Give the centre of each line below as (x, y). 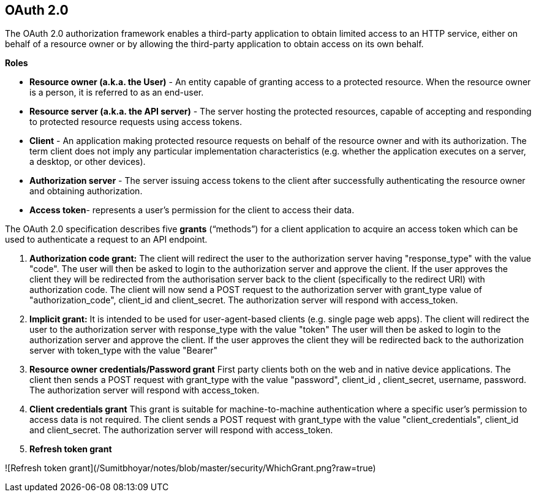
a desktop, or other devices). (88, 162)
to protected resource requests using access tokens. (136, 122)
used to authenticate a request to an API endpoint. (106, 240)
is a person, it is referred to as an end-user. (117, 93)
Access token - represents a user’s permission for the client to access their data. (192, 210)
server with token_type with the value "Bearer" (123, 351)
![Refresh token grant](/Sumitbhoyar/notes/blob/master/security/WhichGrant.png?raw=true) (191, 468)
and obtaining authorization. (86, 191)
